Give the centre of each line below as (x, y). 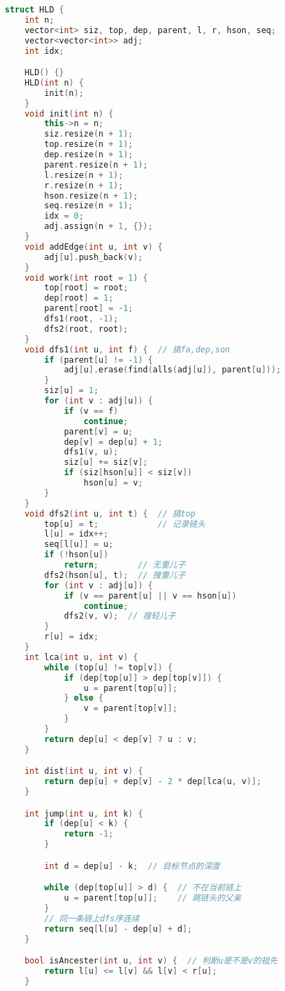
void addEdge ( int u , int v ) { (94, 247)
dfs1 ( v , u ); (91, 452)
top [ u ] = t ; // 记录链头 (125, 524)
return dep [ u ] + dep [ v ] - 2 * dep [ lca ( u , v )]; (153, 782)
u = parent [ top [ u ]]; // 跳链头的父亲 (152, 898)
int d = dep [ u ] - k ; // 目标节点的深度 (132, 866)
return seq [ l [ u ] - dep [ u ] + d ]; (118, 929)
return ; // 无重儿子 (125, 565)
